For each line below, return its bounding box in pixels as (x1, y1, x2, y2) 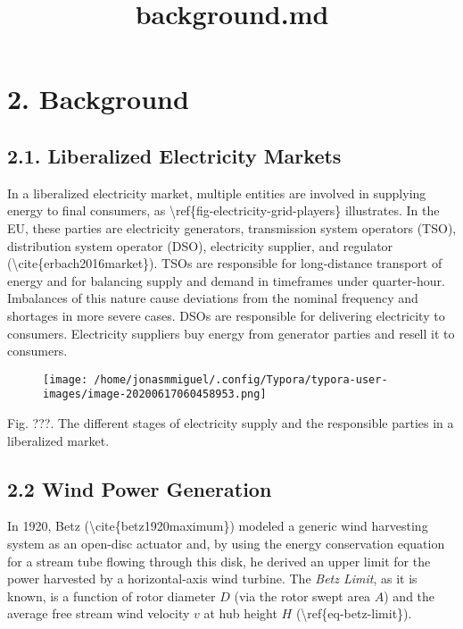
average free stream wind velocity (7, 604, 190, 623)
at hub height (203, 604, 277, 623)
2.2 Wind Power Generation (7, 474, 272, 502)
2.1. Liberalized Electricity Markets (7, 141, 342, 169)
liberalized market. (7, 431, 110, 449)
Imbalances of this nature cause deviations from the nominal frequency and (7, 289, 418, 307)
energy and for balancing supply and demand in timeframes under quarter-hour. (7, 271, 445, 289)
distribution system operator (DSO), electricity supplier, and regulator (7, 236, 393, 255)
